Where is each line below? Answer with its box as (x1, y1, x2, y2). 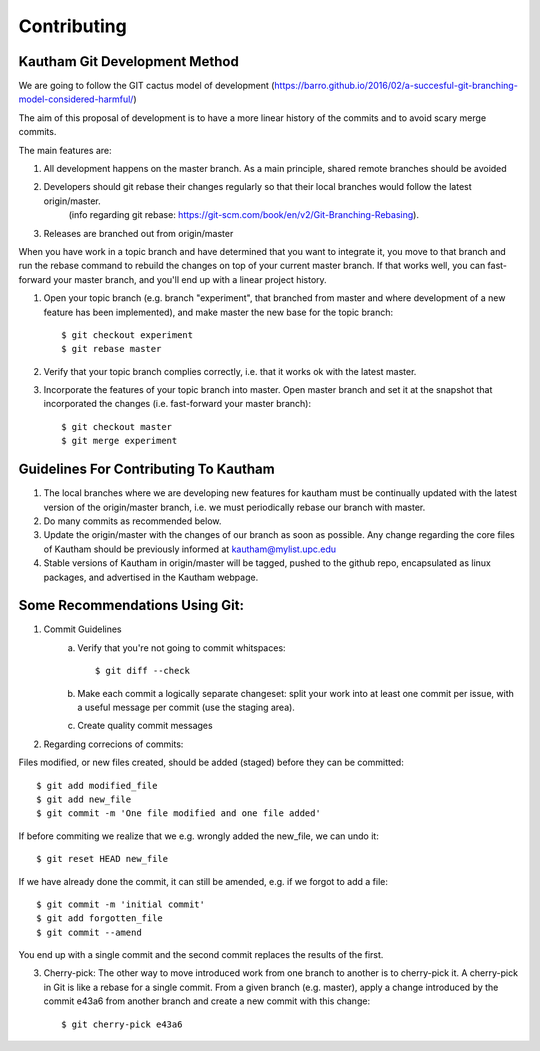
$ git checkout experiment (61, 329, 194, 340)
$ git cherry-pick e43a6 (61, 1018, 183, 1030)
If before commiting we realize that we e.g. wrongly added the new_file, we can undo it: (18, 830, 379, 842)
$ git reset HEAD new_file (36, 853, 169, 865)
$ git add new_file (36, 793, 132, 805)
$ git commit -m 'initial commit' (36, 898, 205, 910)
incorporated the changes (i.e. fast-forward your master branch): (43, 398, 312, 410)
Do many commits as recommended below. (43, 515, 222, 527)
